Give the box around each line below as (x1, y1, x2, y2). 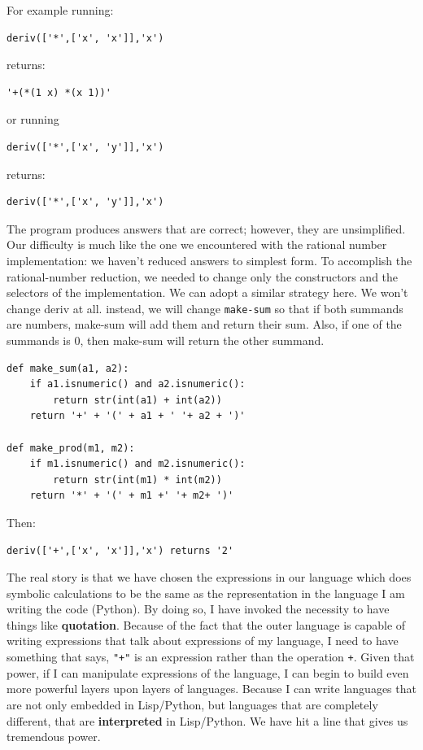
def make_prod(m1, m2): (7, 442, 135, 454)
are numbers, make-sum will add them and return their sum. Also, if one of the (7, 316, 402, 333)
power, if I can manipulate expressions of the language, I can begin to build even (7, 664, 409, 681)
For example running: (7, 2, 114, 18)
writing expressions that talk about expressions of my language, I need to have (7, 632, 399, 649)
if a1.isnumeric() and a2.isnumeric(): (29, 378, 246, 390)
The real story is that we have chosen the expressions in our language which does (7, 569, 412, 586)
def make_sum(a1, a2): (7, 362, 129, 374)
